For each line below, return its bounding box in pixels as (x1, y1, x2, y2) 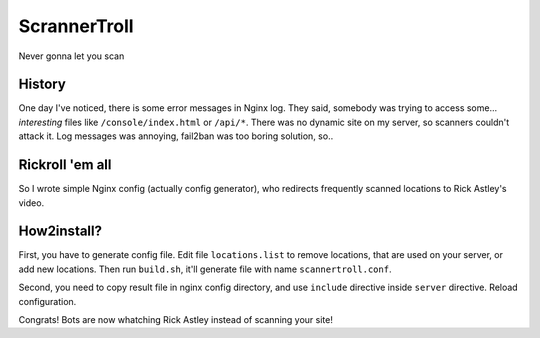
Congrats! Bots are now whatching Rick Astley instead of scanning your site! (18, 314, 334, 325)
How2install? (18, 223, 103, 240)
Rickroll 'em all (18, 156, 112, 174)
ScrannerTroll (18, 15, 134, 37)
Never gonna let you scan (18, 50, 125, 62)
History (18, 76, 67, 93)
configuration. (18, 295, 77, 307)
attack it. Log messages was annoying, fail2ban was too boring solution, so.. (18, 130, 334, 142)
